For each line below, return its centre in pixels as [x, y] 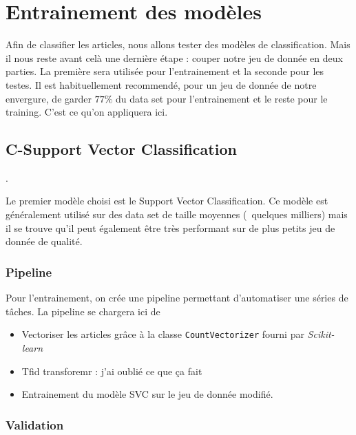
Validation [35, 424]
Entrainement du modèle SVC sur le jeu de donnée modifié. [147, 394]
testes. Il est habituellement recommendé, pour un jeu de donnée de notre [161, 84]
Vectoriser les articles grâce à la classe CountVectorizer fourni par [163, 334]
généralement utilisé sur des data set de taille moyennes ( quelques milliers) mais [177, 214]
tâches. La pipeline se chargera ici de [83, 311]
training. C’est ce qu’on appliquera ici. [87, 112]
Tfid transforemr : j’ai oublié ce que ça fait [112, 371]
